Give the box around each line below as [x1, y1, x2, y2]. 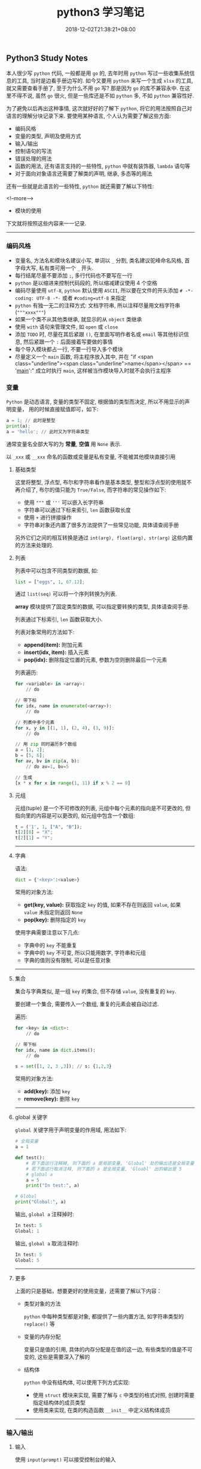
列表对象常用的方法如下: [14, 629, 75, 636]
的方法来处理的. [14, 541, 54, 548]
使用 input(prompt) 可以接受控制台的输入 [14, 1456, 116, 1463]
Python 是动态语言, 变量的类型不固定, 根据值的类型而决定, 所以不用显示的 [6, 398, 185, 405]
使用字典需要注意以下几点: [14, 929, 80, 936]
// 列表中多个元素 [14, 719, 55, 725]
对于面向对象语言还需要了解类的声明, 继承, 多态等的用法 [14, 170, 153, 177]
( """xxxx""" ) [14, 308, 46, 315]
